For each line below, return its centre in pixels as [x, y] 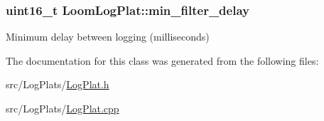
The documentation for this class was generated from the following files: [162, 60]
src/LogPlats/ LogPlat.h [58, 84]
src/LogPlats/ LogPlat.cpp [63, 108]
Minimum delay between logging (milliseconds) [108, 37]
